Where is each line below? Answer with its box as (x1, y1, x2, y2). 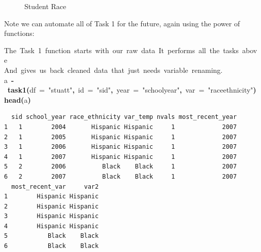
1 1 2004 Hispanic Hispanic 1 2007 (4, 123, 237, 131)
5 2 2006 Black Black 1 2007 (4, 163, 237, 171)
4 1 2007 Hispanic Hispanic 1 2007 (4, 153, 237, 160)
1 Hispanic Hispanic (4, 193, 99, 200)
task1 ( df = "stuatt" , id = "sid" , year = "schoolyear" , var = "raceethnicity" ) (8, 85, 256, 95)
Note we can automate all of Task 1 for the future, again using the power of (4, 18, 240, 28)
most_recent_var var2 (11, 183, 99, 190)
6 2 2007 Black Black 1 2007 (4, 173, 237, 180)
